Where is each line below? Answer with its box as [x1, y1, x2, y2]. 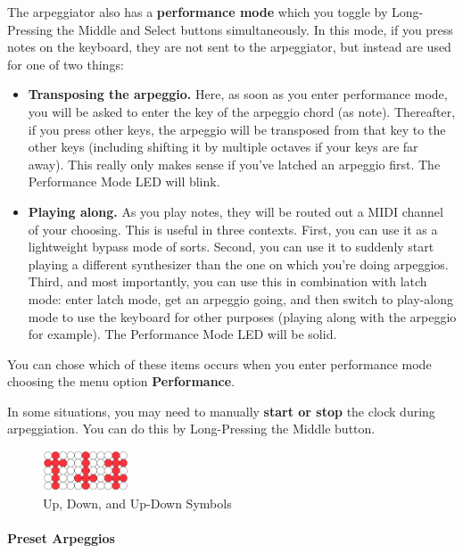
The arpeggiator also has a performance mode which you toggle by [7, 3, 388, 21]
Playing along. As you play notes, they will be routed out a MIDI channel [28, 202, 443, 220]
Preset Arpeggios [7, 529, 115, 548]
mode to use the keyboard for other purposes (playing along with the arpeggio [28, 307, 457, 326]
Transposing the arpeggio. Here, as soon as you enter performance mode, [28, 85, 448, 103]
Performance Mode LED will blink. [28, 172, 220, 191]
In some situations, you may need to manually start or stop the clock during [7, 401, 435, 420]
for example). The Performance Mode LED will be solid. [28, 325, 337, 343]
